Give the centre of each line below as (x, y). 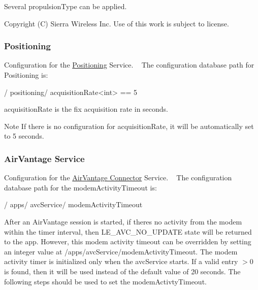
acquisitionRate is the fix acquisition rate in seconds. (86, 109)
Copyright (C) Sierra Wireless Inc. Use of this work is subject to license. (117, 23)
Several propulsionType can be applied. (66, 6)
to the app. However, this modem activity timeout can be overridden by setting (128, 241)
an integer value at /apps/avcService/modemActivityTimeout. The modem (121, 251)
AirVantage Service (44, 158)
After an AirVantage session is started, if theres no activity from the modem (123, 221)
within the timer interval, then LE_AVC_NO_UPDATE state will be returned (128, 231)
